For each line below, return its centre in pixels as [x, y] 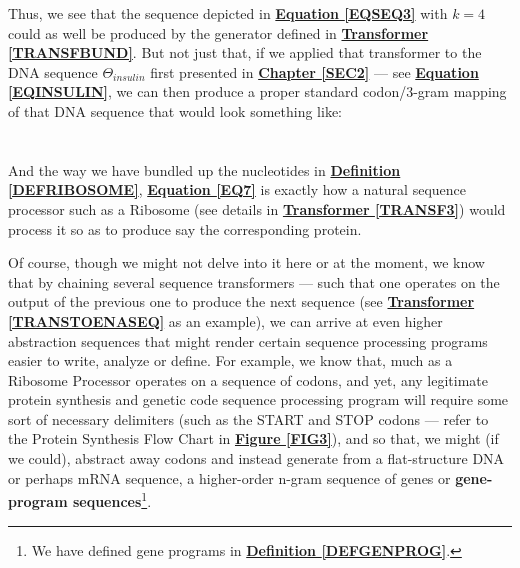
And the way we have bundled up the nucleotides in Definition [204, 169]
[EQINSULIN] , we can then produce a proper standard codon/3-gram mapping [257, 91]
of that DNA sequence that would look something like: [175, 110]
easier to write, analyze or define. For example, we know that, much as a [230, 360]
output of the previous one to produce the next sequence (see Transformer [241, 301]
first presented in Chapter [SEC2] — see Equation [314, 71]
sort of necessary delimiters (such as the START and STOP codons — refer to [248, 418]
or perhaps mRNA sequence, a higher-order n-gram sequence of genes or [229, 477]
